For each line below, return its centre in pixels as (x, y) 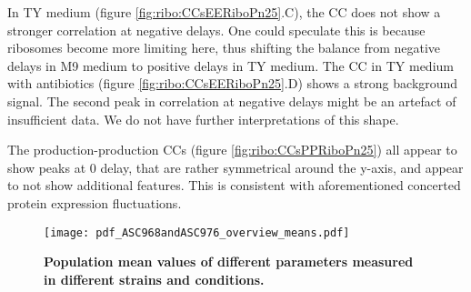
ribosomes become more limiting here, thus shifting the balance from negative (224, 48)
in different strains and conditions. (154, 279)
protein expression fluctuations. (95, 202)
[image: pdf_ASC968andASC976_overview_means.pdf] (197, 232)
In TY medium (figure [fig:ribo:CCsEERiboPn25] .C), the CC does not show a (224, 12)
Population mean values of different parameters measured (229, 262)
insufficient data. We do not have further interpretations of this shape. (203, 119)
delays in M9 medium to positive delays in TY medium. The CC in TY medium (230, 65)
